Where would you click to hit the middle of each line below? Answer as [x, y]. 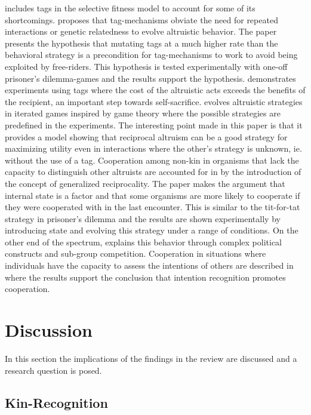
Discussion [49, 330]
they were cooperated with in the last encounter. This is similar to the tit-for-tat [153, 207]
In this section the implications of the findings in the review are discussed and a [151, 358]
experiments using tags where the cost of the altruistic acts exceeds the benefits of [155, 90]
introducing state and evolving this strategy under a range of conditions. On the [152, 230]
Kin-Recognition [56, 402]
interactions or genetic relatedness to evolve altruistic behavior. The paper [141, 31]
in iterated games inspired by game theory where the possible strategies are [143, 113]
